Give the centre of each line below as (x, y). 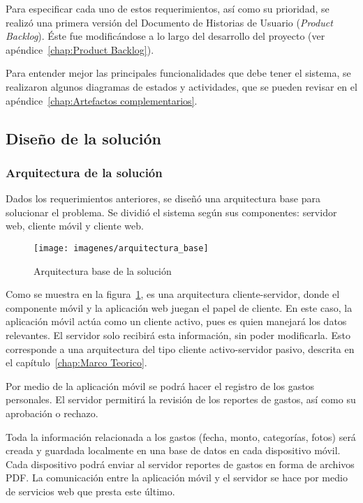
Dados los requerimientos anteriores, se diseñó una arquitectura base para (163, 198)
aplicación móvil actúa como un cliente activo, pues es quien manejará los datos (176, 321)
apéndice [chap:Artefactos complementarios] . (102, 100)
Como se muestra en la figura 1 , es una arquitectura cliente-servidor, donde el (173, 294)
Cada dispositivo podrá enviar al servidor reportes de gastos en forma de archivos (180, 464)
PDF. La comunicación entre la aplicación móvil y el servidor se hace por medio (177, 478)
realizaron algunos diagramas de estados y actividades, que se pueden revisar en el (181, 86)
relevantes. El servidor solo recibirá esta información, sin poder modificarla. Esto (178, 335)
